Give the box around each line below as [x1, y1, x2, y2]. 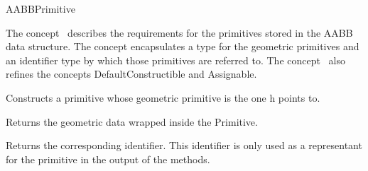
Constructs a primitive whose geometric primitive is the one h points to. [6, 90, 320, 105]
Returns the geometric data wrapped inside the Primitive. [6, 114, 258, 129]
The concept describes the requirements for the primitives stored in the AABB [6, 25, 353, 40]
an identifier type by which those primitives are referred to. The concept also [6, 52, 346, 67]
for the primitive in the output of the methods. [6, 151, 210, 166]
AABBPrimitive [6, 1, 75, 16]
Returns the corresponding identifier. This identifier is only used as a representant [6, 138, 362, 153]
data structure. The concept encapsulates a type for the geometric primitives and [6, 39, 359, 54]
